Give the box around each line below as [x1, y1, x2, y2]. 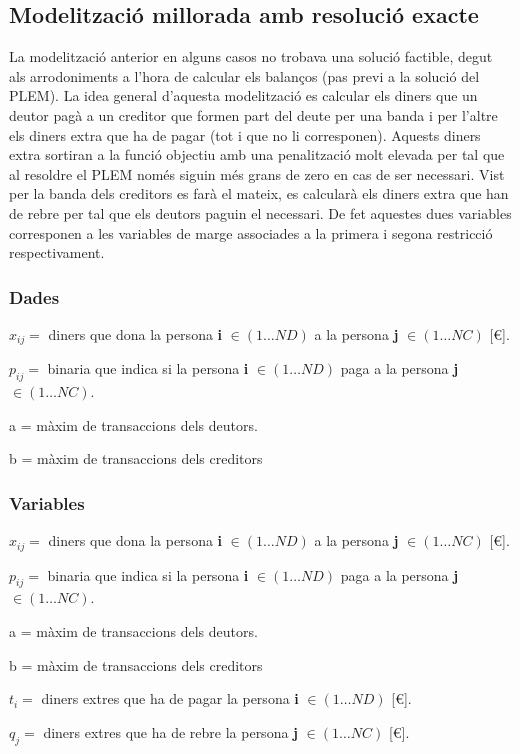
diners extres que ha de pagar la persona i [41, 688, 299, 709]
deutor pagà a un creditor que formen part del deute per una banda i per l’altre [9, 104, 498, 125]
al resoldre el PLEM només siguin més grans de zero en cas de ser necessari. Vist [9, 163, 505, 184]
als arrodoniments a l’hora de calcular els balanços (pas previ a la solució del [9, 65, 480, 86]
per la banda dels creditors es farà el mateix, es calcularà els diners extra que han [9, 183, 509, 204]
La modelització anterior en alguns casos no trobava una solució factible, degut [9, 46, 493, 67]
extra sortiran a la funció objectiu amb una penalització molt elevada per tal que [9, 144, 505, 165]
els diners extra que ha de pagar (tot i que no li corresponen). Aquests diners [9, 124, 481, 145]
